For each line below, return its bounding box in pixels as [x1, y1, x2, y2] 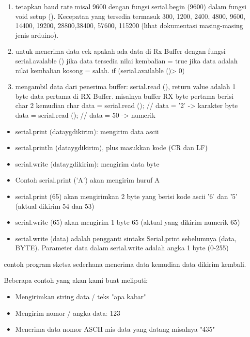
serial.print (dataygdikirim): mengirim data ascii [15, 126, 159, 136]
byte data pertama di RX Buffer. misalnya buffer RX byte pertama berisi [15, 91, 234, 101]
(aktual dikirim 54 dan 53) [15, 200, 94, 211]
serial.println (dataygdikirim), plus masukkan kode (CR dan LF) [15, 142, 208, 153]
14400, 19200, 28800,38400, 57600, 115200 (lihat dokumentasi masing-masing [15, 20, 243, 31]
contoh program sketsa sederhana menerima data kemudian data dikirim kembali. [4, 259, 246, 269]
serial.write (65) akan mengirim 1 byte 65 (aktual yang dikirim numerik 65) [15, 217, 240, 227]
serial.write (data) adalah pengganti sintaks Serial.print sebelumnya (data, [15, 233, 236, 243]
